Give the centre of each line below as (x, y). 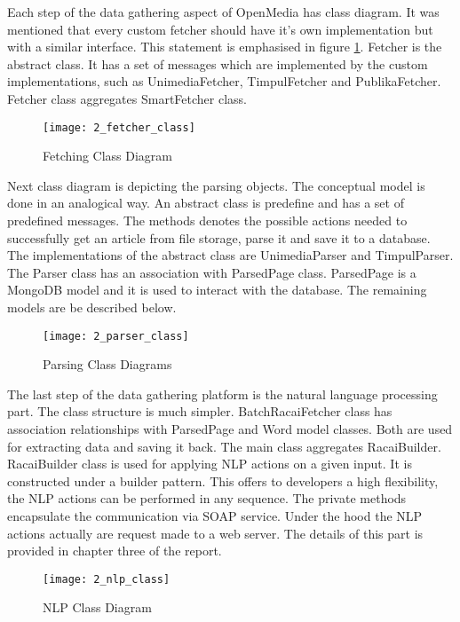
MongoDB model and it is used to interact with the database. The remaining (217, 290)
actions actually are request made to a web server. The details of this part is (215, 533)
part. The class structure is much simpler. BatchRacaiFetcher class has (200, 411)
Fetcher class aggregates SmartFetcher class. (127, 98)
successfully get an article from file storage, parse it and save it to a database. (219, 237)
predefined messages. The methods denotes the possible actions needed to (207, 220)
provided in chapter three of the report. (115, 551)
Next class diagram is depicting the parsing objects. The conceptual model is (216, 185)
